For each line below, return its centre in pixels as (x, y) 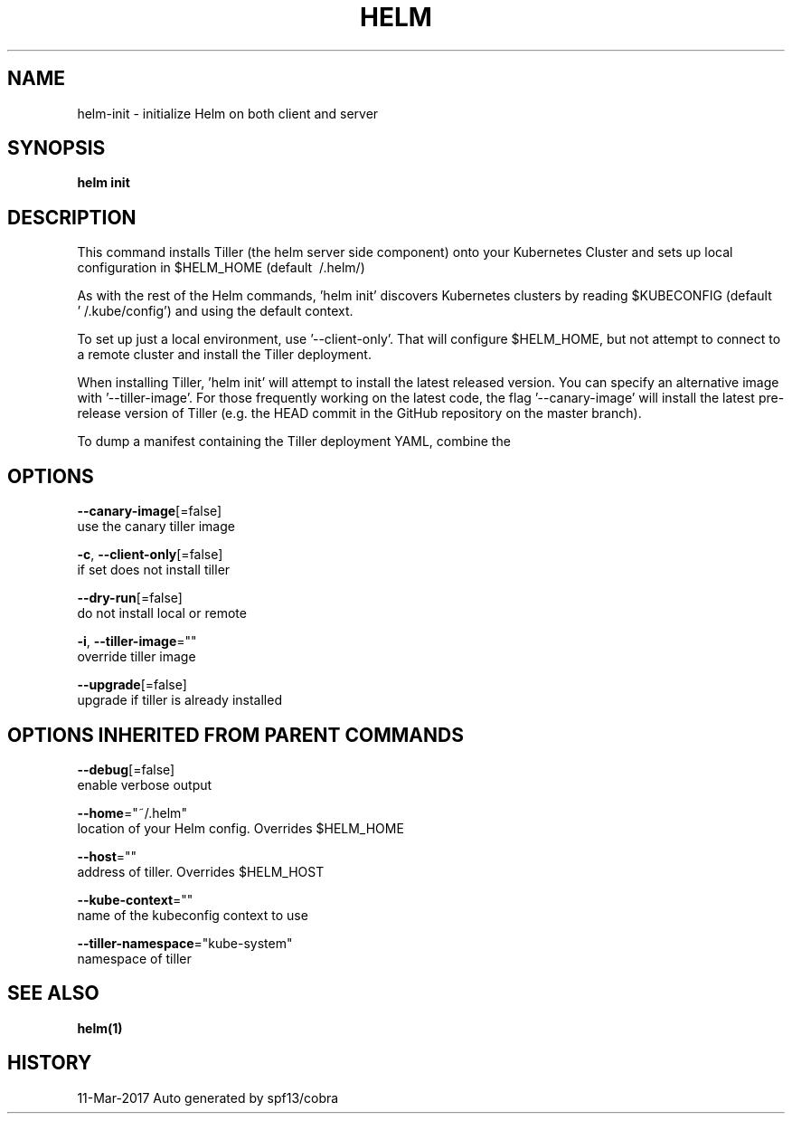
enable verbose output (145, 784)
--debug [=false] (126, 769)
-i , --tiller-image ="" (137, 641)
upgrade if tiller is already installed (179, 700)
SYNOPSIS (57, 148)
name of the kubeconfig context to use (193, 915)
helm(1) (100, 1028)
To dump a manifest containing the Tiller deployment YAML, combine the (294, 442)
